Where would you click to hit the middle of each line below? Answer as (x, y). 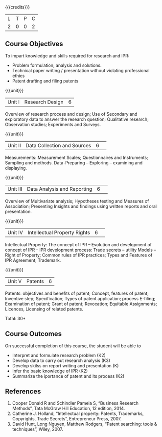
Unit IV (15, 232)
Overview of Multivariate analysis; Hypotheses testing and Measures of (77, 201)
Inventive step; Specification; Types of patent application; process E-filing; (80, 298)
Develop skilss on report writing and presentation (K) (65, 365)
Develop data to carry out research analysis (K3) (61, 360)
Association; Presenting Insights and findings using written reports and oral (81, 206)
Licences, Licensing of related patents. (44, 309)
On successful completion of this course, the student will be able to (73, 346)
